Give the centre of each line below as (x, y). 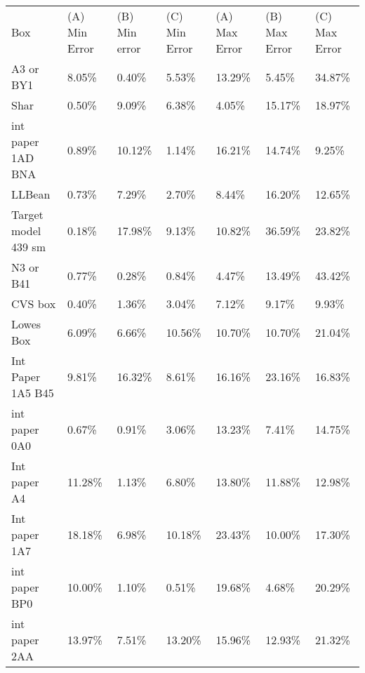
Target (27, 214)
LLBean (31, 194)
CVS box (34, 304)
